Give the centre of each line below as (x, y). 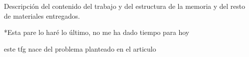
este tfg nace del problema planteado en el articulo (80, 48)
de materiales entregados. (42, 15)
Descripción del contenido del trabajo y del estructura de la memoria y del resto (125, 6)
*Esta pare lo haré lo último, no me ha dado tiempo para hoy (97, 32)
